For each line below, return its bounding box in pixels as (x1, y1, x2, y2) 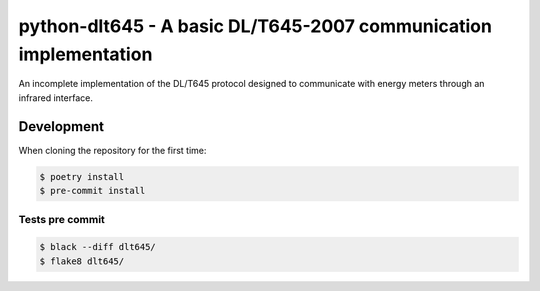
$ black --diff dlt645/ (39, 241, 157, 253)
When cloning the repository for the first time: (18, 144, 207, 156)
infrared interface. (18, 91, 94, 104)
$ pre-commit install (39, 185, 146, 197)
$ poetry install (39, 171, 125, 182)
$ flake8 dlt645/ (39, 255, 125, 267)
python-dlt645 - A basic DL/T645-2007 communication (18, 15, 492, 37)
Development (18, 118, 105, 135)
